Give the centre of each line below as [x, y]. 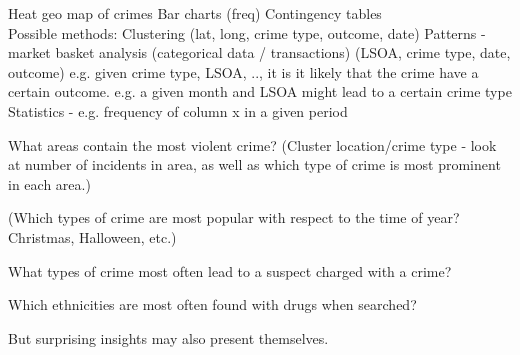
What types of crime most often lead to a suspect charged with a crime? [230, 270]
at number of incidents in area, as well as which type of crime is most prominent [254, 164]
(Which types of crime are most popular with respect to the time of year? [234, 217]
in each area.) [49, 183]
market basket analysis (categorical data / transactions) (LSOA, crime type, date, [259, 52]
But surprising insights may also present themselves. [168, 337]
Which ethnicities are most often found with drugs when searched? [212, 304]
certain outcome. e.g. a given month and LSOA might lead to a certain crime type [260, 91]
